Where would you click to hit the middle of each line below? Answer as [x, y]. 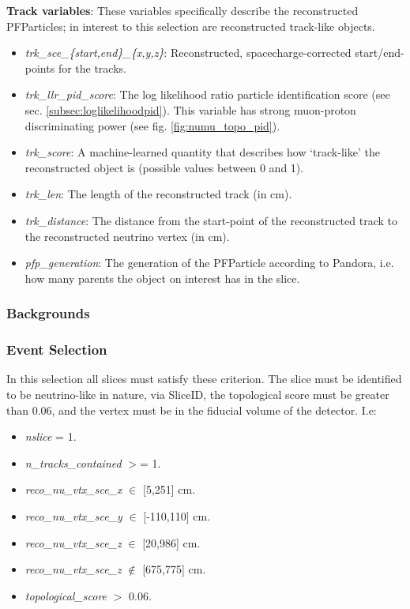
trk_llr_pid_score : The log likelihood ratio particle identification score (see [207, 94]
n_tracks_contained [73, 462]
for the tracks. [92, 68]
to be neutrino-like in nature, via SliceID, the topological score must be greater [198, 394]
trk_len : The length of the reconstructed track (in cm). [158, 194]
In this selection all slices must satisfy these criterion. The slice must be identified [204, 379]
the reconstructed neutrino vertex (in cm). [127, 236]
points [40, 68]
